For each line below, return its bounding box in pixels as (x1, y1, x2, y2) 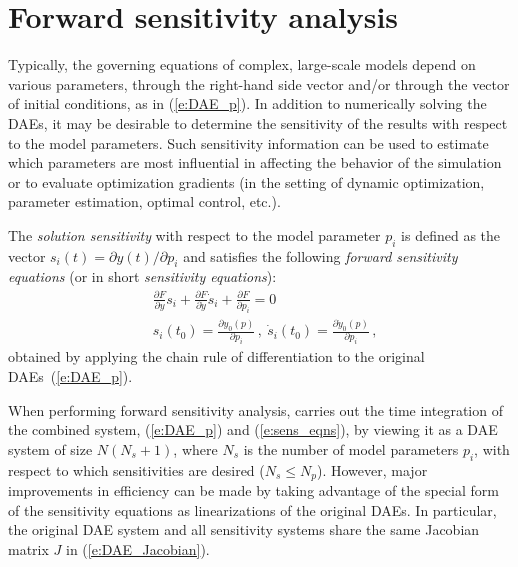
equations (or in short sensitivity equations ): (8, 266, 277, 287)
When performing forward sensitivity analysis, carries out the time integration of (8, 399, 503, 420)
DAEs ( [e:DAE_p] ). (8, 366, 133, 387)
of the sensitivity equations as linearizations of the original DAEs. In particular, (8, 499, 497, 520)
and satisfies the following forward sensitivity (183, 245, 458, 266)
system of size (8, 438, 93, 459)
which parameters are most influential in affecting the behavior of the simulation (8, 152, 502, 173)
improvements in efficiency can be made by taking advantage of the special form (8, 480, 499, 501)
